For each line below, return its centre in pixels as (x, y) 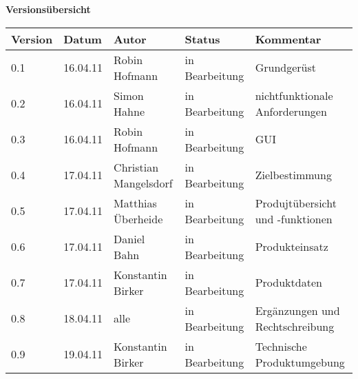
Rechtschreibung (295, 326)
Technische (281, 346)
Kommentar (288, 39)
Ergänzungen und (297, 310)
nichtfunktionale (294, 95)
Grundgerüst (286, 68)
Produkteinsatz (292, 247)
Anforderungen (291, 111)
